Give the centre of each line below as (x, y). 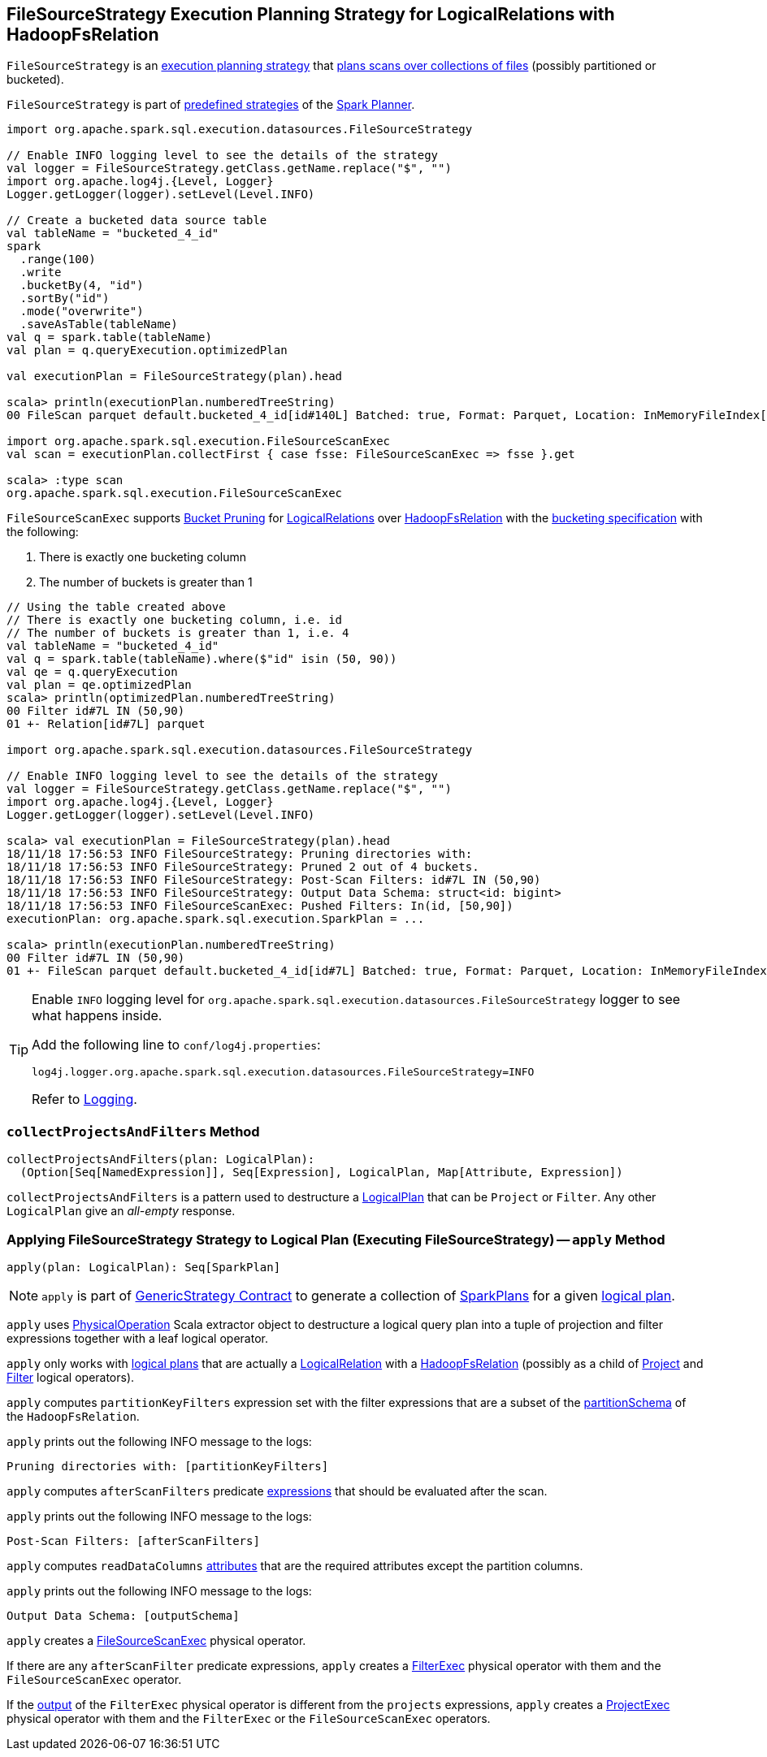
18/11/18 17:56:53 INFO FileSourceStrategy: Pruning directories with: (240, 854)
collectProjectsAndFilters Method (133, 1131)
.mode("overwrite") (82, 312)
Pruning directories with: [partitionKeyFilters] (168, 1466)
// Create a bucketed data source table (137, 221)
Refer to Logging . (84, 1099)
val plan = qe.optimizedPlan (99, 685)
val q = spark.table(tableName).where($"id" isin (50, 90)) (202, 659)
